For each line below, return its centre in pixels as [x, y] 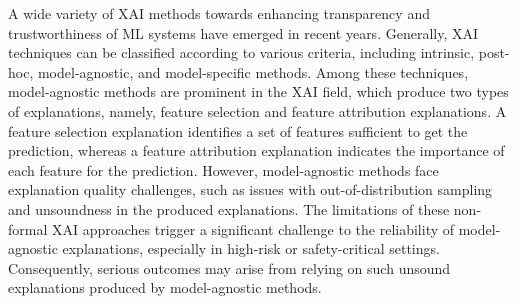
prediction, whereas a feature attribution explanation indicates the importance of [256, 150]
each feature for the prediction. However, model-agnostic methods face [223, 169]
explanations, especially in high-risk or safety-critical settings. [251, 248]
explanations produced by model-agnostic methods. [165, 287]
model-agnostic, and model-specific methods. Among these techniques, [253, 71]
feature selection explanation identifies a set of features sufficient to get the [238, 130]
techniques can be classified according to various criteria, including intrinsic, [241, 52]
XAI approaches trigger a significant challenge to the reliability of [253, 228]
